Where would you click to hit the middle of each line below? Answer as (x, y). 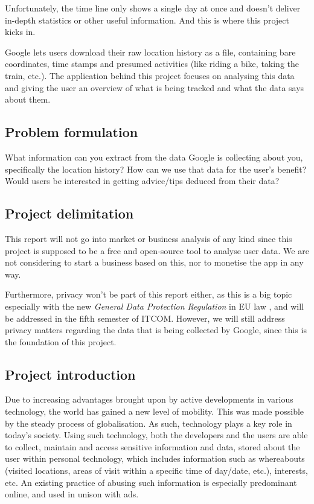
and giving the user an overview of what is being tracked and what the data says (155, 87)
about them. (28, 99)
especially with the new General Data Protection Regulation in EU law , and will (154, 306)
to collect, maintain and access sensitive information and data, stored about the (152, 446)
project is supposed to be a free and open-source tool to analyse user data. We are (157, 250)
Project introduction (70, 374)
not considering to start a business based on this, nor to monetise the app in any (154, 262)
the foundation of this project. (61, 341)
